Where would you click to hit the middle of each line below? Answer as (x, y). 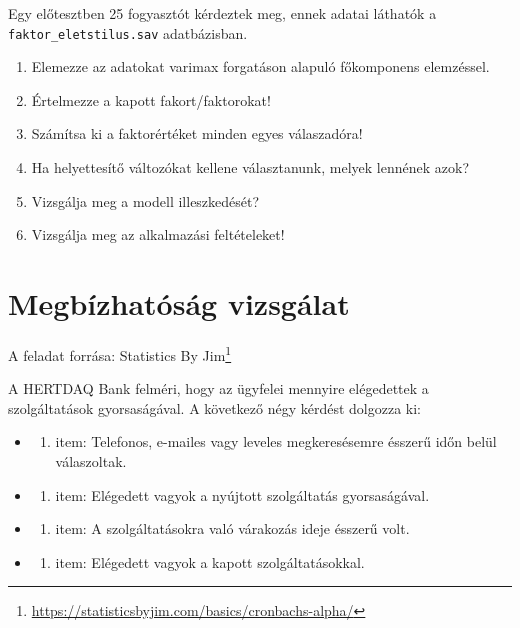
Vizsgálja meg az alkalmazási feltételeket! (158, 234)
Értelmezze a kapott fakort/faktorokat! (151, 99)
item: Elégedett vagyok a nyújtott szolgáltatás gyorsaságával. (242, 494)
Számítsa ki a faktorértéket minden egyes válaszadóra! (197, 133)
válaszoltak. (91, 460)
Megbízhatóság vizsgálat (179, 303)
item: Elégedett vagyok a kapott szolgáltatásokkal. (210, 561)
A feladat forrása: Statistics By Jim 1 (120, 353)
